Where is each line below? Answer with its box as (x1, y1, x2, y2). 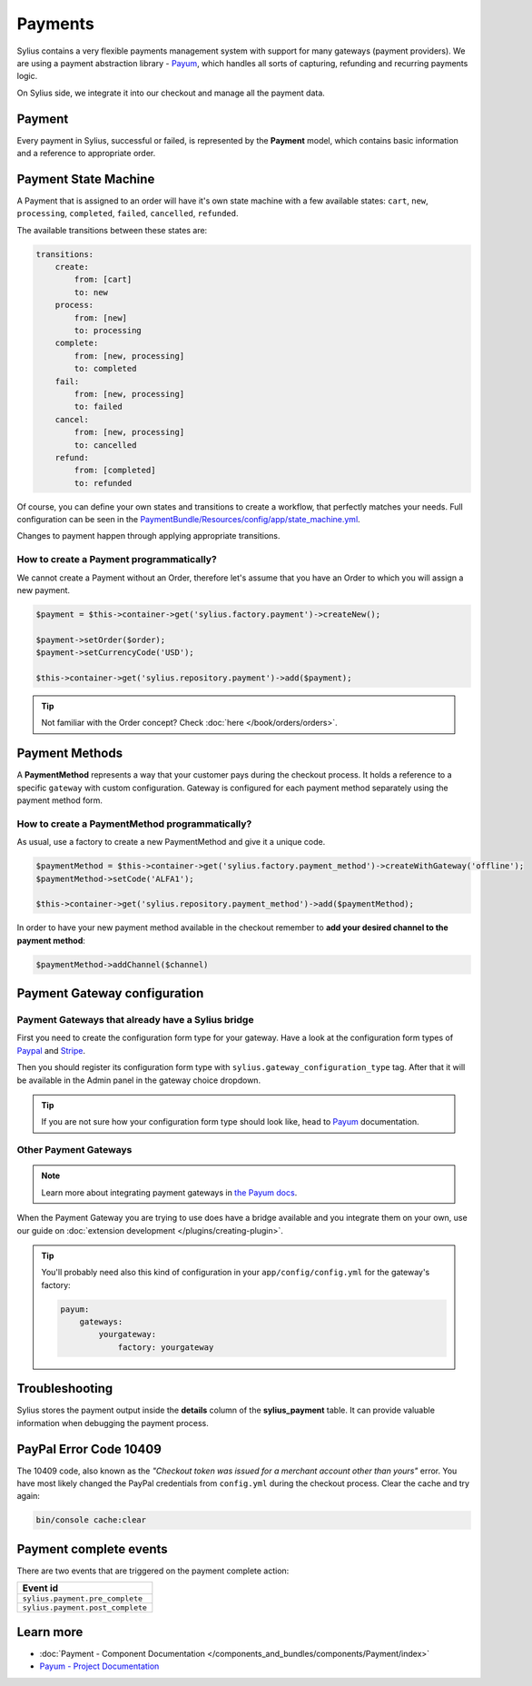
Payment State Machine (16, 171, 155, 186)
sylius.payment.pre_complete (22, 1594, 143, 1603)
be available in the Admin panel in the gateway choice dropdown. (16, 1075, 261, 1086)
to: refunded (74, 478, 133, 488)
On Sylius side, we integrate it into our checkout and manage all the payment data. (16, 87, 326, 98)
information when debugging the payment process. (16, 1417, 209, 1428)
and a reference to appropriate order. (16, 148, 156, 159)
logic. (16, 71, 38, 82)
